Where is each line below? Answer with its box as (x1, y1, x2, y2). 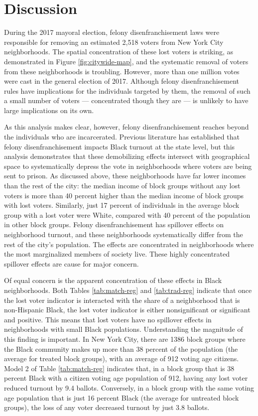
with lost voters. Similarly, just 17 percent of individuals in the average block (4, 200, 240, 210)
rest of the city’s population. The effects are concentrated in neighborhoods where (4, 239, 254, 249)
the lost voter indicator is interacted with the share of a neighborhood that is (4, 294, 240, 305)
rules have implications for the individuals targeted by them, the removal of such (4, 85, 251, 96)
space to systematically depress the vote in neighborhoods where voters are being (4, 160, 252, 171)
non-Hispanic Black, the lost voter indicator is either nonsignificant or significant (4, 304, 251, 315)
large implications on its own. (4, 105, 94, 115)
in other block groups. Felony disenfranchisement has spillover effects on (4, 219, 224, 230)
